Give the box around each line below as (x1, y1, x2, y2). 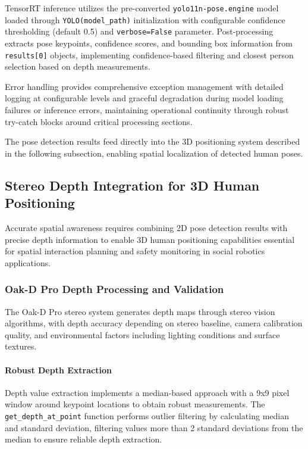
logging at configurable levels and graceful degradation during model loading (5, 92, 284, 104)
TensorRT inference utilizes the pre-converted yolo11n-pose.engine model (5, 2, 279, 14)
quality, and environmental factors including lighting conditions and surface (5, 328, 280, 341)
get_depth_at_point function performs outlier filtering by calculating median (5, 409, 289, 422)
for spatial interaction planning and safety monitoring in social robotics (5, 245, 265, 257)
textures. (5, 340, 37, 353)
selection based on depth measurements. (5, 60, 150, 73)
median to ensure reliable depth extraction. (5, 433, 162, 445)
